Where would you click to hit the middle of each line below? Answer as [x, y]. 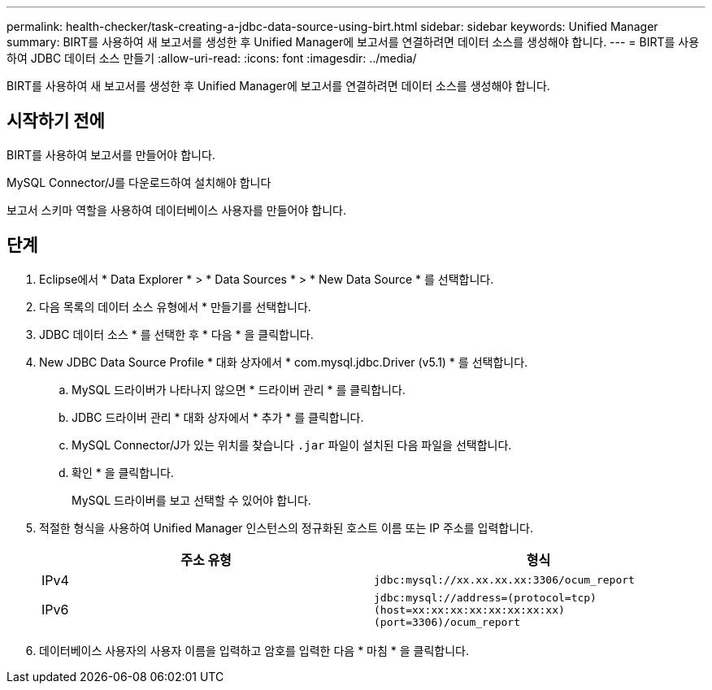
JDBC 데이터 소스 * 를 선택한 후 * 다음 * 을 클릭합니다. [176, 334]
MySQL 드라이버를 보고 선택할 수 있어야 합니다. [191, 500]
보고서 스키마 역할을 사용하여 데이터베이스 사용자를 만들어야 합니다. [176, 210]
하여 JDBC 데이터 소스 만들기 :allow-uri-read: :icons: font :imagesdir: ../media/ [212, 58]
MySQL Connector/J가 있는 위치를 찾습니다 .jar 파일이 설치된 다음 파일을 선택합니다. [292, 445]
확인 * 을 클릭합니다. [123, 472]
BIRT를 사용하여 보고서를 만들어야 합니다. [111, 154]
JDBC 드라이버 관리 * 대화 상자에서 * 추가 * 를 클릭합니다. [218, 417]
